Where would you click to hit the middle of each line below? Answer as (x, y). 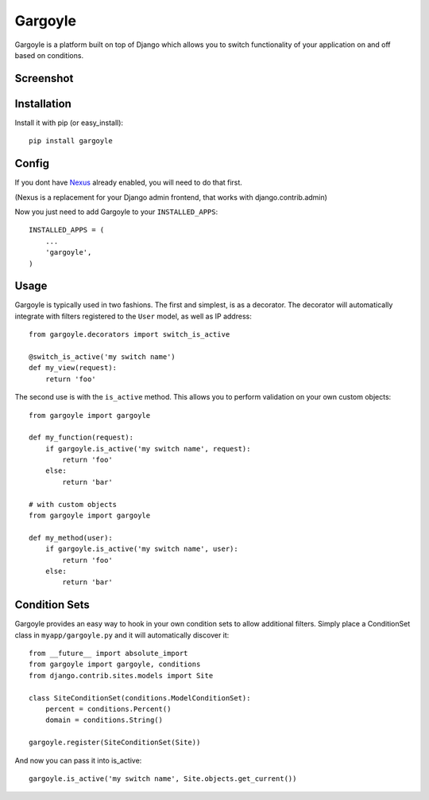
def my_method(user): (71, 538)
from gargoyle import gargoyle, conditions (115, 664)
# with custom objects (73, 504)
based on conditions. (49, 55)
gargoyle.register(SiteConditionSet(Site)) (115, 743)
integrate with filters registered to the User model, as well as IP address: (133, 316)
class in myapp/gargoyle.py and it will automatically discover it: (122, 635)
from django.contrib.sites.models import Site (121, 675)
